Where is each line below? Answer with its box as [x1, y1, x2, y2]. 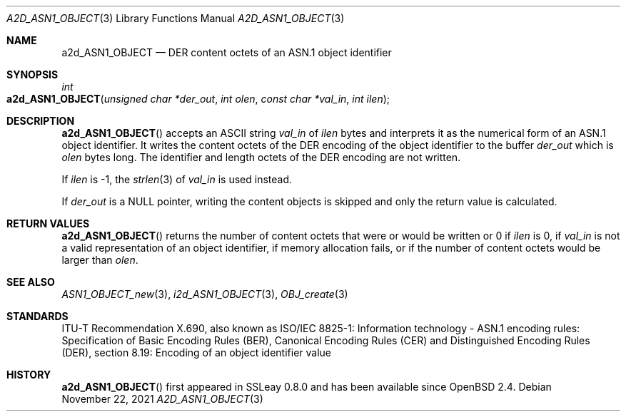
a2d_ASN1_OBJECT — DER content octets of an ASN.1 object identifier [61, 46, 392, 58]
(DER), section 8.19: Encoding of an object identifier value [61, 346, 332, 359]
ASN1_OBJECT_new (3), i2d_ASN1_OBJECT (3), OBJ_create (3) [61, 288, 348, 300]
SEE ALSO [6, 276, 55, 288]
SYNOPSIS [6, 68, 59, 81]
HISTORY [6, 369, 51, 381]
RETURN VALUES [6, 217, 90, 230]
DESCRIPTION [6, 115, 75, 127]
